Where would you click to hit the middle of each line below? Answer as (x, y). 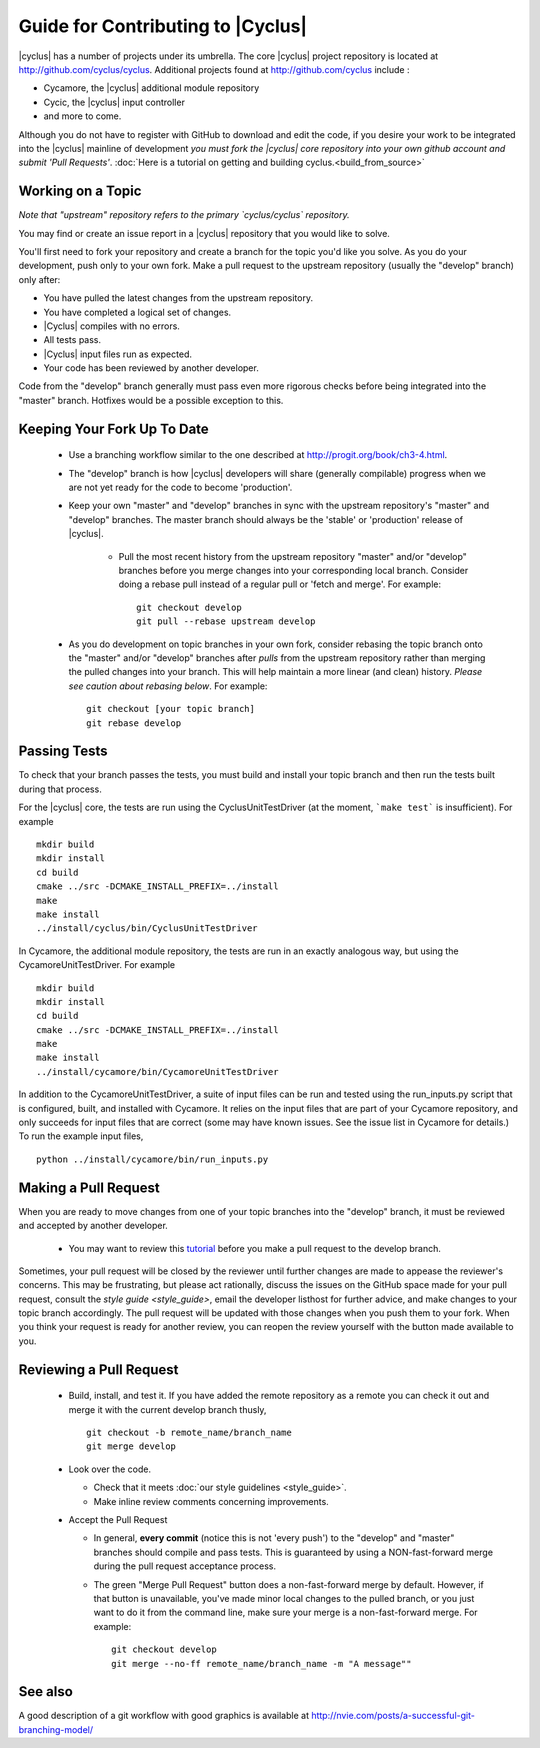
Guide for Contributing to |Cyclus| (163, 26)
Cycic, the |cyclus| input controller (114, 102)
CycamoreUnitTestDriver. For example (97, 965)
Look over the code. (110, 1469)
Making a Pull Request (89, 1187)
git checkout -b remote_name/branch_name (189, 1433)
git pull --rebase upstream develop (226, 621)
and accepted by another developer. (93, 1226)
